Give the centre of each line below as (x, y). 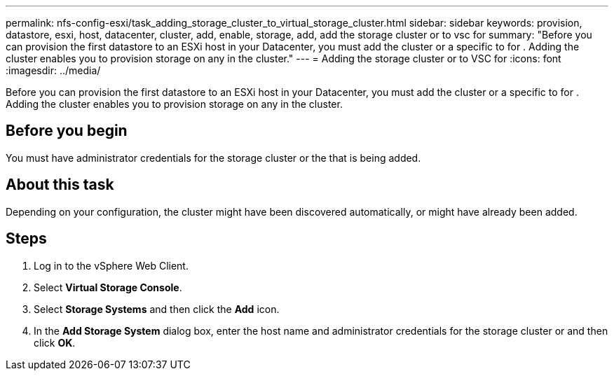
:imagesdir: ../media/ (53, 70)
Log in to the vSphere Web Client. (111, 265)
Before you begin (67, 131)
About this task (60, 185)
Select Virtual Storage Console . (108, 287)
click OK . (55, 342)
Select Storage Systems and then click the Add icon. (157, 309)
